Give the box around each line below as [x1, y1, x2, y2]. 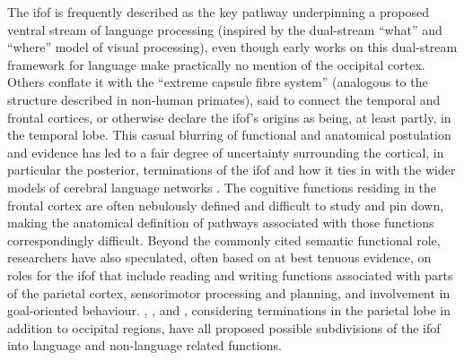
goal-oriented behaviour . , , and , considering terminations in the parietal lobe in [7, 301, 451, 320]
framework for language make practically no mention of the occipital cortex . [7, 55, 425, 73]
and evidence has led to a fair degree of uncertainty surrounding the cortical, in [7, 142, 444, 161]
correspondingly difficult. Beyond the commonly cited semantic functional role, [7, 230, 441, 249]
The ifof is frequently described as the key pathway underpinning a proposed [7, 3, 429, 21]
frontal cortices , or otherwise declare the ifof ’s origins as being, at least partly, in [7, 107, 451, 126]
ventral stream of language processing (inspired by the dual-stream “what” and [7, 20, 442, 39]
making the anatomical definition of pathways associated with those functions [7, 213, 434, 232]
